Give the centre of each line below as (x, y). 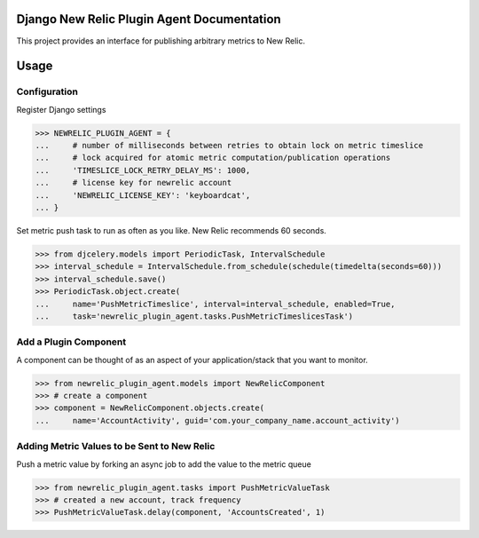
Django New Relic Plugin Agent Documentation (149, 19)
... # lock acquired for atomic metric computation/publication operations (213, 158)
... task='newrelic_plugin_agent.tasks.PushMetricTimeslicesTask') (194, 316)
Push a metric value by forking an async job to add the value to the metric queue (164, 464)
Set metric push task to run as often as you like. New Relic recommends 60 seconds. (172, 230)
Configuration (47, 91)
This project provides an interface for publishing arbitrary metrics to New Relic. (161, 41)
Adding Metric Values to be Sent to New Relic (116, 447)
